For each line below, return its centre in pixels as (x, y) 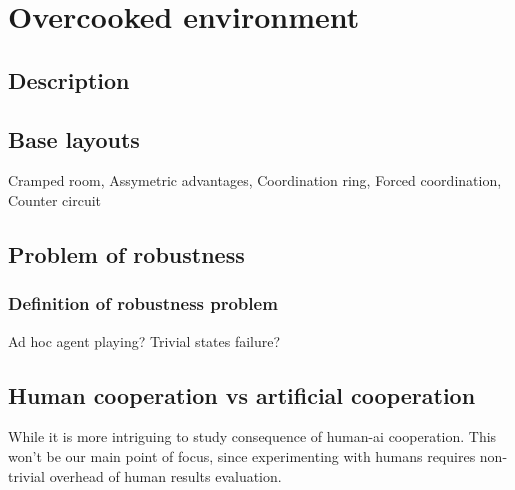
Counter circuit (55, 199)
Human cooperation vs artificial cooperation (242, 394)
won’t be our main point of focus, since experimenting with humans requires (242, 455)
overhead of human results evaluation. (165, 475)
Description (69, 79)
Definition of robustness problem (143, 303)
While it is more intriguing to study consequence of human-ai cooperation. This (252, 436)
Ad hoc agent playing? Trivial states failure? (144, 340)
